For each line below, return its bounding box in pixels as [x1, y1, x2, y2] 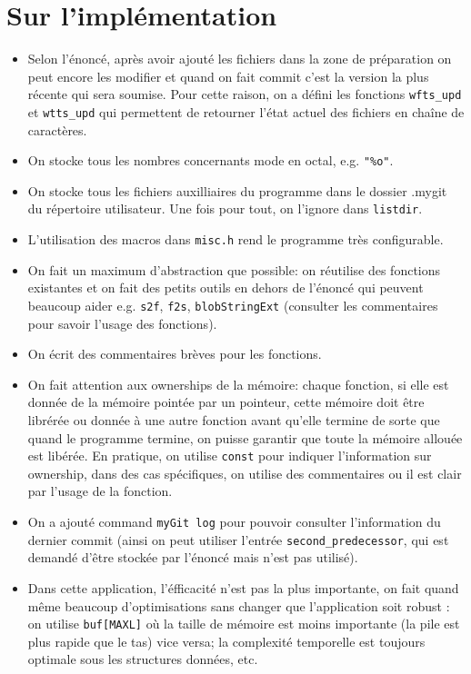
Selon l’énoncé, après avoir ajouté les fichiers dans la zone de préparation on [27, 49, 452, 68]
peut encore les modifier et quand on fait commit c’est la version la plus [27, 66, 429, 85]
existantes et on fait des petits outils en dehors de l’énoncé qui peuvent [27, 278, 424, 297]
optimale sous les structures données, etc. [27, 649, 258, 669]
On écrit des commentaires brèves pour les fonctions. [27, 344, 322, 363]
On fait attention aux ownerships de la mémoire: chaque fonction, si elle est [27, 374, 449, 393]
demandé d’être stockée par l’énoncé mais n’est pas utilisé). [27, 548, 358, 567]
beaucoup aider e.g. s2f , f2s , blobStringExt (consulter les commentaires [27, 295, 438, 314]
